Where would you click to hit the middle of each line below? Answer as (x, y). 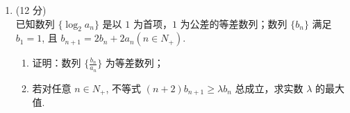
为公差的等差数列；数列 (234, 23)
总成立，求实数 (269, 88)
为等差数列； (134, 63)
